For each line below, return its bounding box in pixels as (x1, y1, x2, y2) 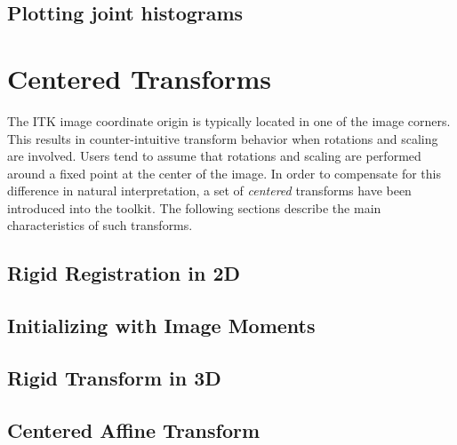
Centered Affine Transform (7, 416, 261, 443)
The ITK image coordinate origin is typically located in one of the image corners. (7, 111, 451, 130)
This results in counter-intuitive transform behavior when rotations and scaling (7, 129, 438, 147)
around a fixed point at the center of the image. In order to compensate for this (7, 163, 442, 182)
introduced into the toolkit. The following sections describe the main (7, 198, 381, 217)
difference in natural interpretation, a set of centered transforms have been (7, 181, 412, 200)
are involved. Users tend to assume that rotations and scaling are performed (7, 147, 421, 165)
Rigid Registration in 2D (7, 259, 241, 287)
